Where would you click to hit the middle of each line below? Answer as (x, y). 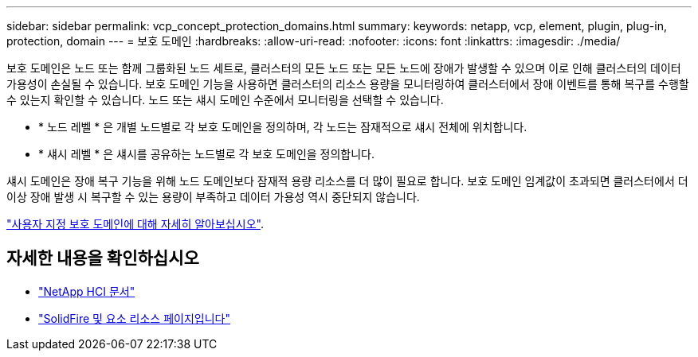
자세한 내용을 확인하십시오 (103, 258)
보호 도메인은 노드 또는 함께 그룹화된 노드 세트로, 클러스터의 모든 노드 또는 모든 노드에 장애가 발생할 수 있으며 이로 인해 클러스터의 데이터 (344, 68)
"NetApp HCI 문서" (87, 291)
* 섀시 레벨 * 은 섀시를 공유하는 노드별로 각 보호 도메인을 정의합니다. (207, 154)
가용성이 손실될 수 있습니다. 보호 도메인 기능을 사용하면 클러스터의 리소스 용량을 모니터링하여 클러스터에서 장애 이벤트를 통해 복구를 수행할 (348, 84)
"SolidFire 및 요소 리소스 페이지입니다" (134, 318)
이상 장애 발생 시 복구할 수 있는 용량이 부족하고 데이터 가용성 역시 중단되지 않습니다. (213, 197)
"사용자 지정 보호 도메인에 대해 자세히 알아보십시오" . (135, 224)
